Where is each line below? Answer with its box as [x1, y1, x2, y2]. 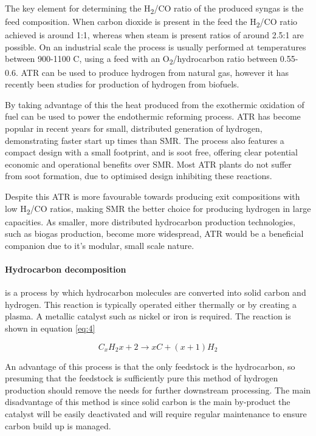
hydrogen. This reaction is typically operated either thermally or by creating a [5, 298, 297, 310]
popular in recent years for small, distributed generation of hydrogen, [5, 121, 263, 134]
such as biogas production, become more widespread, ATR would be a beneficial [5, 227, 304, 240]
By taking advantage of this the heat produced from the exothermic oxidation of [5, 98, 304, 111]
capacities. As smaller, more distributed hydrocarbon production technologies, [5, 215, 295, 228]
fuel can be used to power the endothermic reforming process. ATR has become [5, 110, 301, 123]
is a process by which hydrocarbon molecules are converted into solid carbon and [5, 286, 306, 299]
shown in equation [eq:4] [5, 321, 95, 334]
